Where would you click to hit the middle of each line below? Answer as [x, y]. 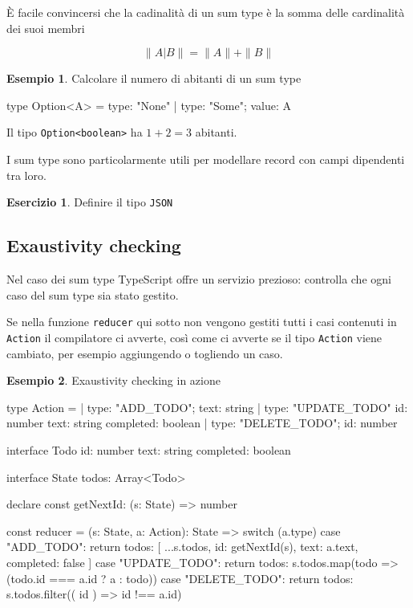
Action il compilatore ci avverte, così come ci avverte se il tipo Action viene [194, 337]
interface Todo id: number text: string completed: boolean [149, 449]
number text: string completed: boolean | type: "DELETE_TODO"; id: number [202, 423]
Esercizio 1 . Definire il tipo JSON [90, 202]
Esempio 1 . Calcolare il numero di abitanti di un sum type [154, 78]
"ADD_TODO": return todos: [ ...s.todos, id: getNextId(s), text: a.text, [182, 547]
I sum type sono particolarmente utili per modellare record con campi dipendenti [206, 159]
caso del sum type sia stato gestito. [93, 294]
